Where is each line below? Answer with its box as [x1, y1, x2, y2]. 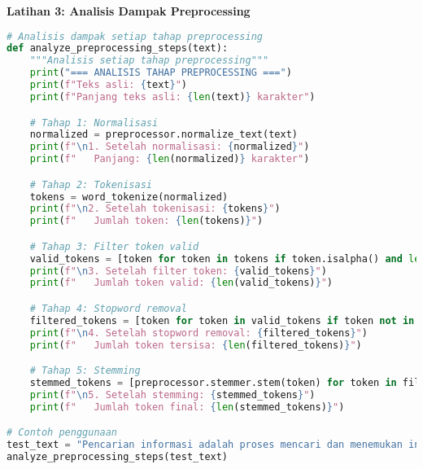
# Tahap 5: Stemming [29, 365, 141, 377]
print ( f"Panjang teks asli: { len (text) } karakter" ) [29, 90, 316, 103]
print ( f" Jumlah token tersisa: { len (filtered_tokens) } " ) [29, 339, 362, 351]
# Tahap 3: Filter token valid [29, 240, 199, 252]
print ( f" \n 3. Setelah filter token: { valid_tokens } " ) [29, 265, 327, 277]
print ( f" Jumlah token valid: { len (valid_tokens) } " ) [29, 277, 333, 289]
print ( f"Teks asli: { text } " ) [29, 79, 188, 91]
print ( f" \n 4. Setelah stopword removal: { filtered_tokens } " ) [29, 327, 368, 339]
